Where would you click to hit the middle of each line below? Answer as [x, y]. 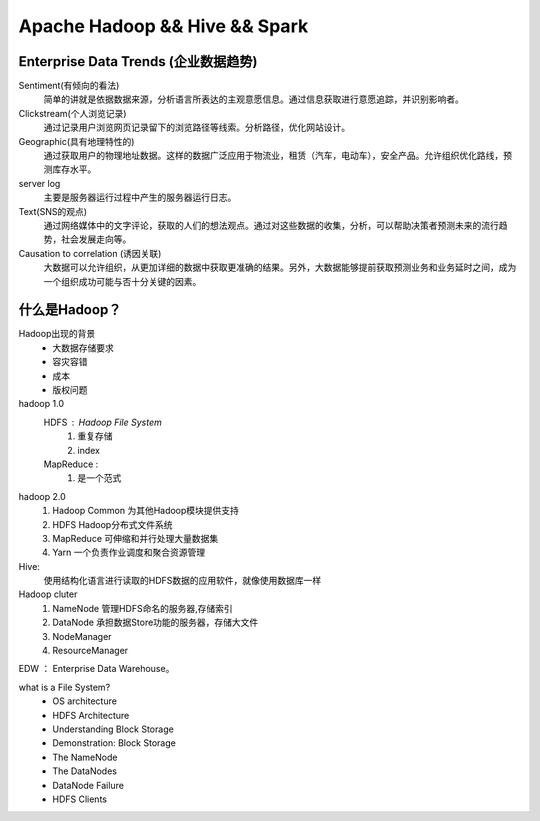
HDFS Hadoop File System [102, 422]
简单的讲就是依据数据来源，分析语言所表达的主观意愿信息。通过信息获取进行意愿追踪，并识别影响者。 [253, 99]
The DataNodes [84, 771]
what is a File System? [64, 687]
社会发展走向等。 [96, 239]
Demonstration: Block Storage [114, 743]
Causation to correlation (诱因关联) [90, 253]
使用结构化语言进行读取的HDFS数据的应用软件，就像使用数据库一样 [182, 581]
